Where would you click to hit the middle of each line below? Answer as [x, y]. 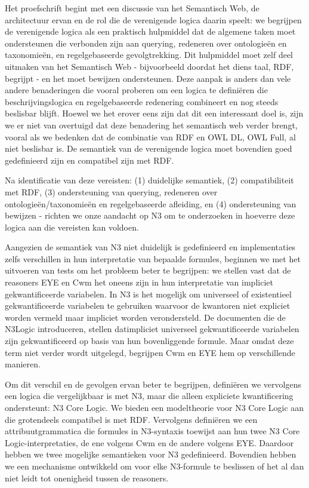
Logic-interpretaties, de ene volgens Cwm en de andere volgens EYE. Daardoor [149, 442]
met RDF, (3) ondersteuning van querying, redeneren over [111, 191]
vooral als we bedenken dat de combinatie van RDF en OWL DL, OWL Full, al [150, 136]
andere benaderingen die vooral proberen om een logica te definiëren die [136, 90]
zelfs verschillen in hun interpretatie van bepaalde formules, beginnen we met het [153, 258]
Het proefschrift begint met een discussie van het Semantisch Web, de [132, 8]
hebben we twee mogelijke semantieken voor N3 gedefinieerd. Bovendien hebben [151, 454]
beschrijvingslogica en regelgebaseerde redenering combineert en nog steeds [142, 101]
